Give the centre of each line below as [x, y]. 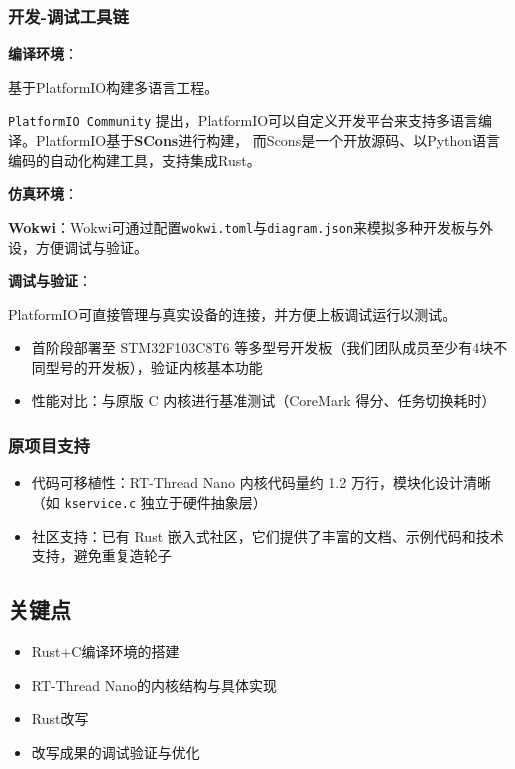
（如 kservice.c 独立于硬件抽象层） [149, 501]
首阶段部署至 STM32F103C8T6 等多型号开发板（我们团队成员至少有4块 [262, 347]
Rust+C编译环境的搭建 [105, 650]
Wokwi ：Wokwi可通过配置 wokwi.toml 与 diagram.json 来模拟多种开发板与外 [251, 226]
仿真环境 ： [43, 193]
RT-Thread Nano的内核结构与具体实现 [154, 684]
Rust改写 [60, 718]
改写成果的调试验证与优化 [115, 751]
